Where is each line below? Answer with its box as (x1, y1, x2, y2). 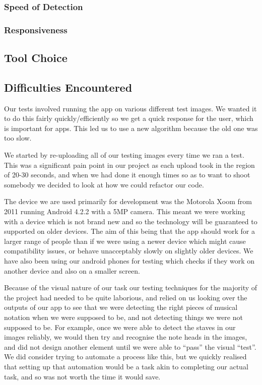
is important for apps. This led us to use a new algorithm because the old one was (4, 122, 258, 133)
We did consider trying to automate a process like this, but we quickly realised (4, 351, 247, 362)
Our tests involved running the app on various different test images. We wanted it (4, 103, 257, 113)
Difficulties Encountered (4, 79, 133, 95)
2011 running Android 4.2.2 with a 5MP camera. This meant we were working (4, 206, 245, 217)
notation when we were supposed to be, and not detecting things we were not (4, 311, 243, 322)
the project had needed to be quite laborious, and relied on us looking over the (4, 292, 247, 302)
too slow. (4, 133, 32, 143)
